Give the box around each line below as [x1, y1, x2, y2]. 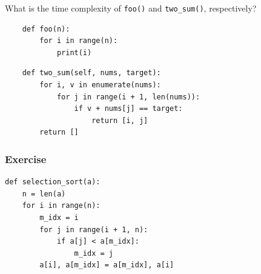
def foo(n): [22, 24, 70, 33]
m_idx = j [74, 249, 113, 258]
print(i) [56, 48, 92, 57]
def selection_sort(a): [5, 178, 101, 187]
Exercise [5, 151, 47, 166]
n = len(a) [22, 189, 66, 198]
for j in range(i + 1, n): [39, 225, 148, 234]
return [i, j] [91, 116, 148, 125]
